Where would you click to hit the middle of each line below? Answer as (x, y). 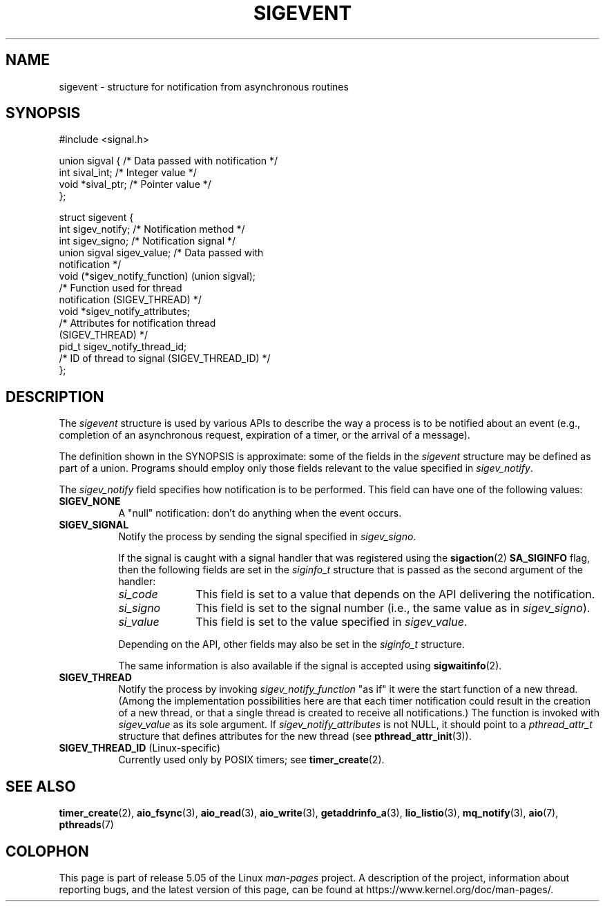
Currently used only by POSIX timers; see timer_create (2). (251, 760)
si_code (138, 594)
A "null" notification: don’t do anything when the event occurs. (260, 513)
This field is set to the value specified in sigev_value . (332, 622)
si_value (139, 622)
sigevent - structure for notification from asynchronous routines (204, 86)
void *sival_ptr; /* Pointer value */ (135, 184)
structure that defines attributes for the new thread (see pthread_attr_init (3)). (295, 736)
